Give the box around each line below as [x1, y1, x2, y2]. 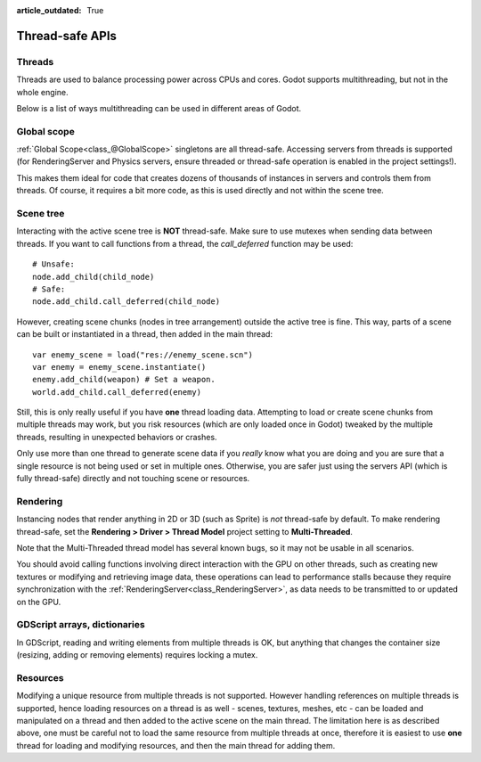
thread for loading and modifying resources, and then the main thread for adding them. [16, 740, 336, 750]
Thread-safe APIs [16, 28, 118, 44]
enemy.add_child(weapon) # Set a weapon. [32, 374, 216, 385]
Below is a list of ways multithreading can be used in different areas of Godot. [16, 102, 302, 113]
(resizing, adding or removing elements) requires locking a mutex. [16, 650, 258, 660]
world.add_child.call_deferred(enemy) [32, 387, 202, 397]
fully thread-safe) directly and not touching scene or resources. [16, 473, 250, 484]
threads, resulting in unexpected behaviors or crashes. [16, 431, 217, 442]
